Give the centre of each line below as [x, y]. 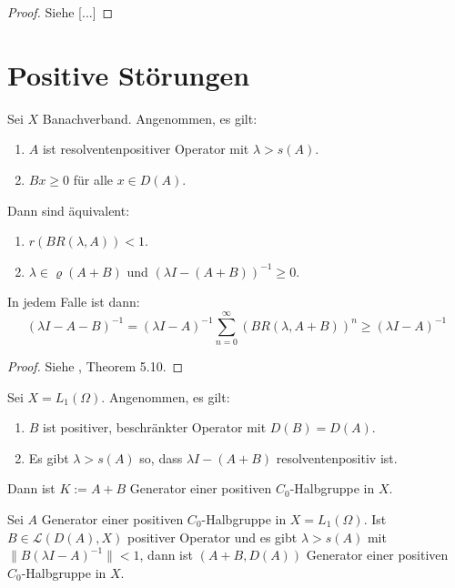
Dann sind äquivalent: [69, 210]
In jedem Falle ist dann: [74, 302]
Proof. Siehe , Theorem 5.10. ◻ [96, 366]
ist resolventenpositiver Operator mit [146, 149]
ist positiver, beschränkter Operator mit [155, 427]
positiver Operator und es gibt [212, 537]
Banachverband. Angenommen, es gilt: [150, 118]
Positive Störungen [129, 74]
